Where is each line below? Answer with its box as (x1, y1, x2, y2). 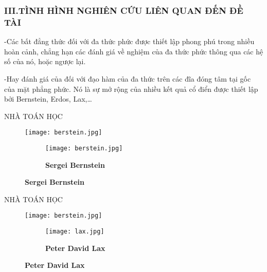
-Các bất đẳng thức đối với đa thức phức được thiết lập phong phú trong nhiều (4, 36, 255, 47)
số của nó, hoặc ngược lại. (4, 56, 86, 67)
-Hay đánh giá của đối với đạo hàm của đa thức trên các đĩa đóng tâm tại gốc (4, 73, 251, 84)
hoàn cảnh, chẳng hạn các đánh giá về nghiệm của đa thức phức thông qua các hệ (4, 46, 263, 56)
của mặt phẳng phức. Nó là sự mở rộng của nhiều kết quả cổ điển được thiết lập (4, 83, 258, 94)
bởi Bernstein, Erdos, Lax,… (4, 93, 92, 104)
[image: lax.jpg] (45, 228, 104, 236)
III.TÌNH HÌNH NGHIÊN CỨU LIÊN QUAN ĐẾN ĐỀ (4, 4, 243, 16)
